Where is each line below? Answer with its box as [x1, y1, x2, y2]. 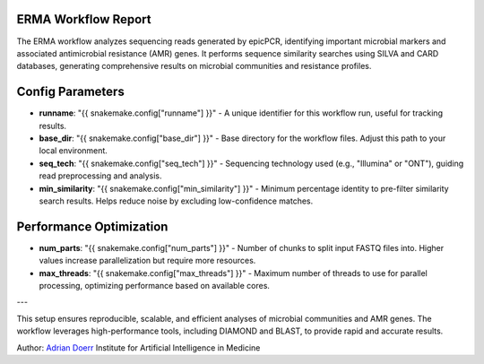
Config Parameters [16, 84, 125, 100]
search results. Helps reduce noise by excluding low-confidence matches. [39, 195, 314, 206]
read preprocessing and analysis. [39, 170, 162, 181]
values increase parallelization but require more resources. [39, 256, 256, 266]
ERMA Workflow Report [16, 12, 151, 27]
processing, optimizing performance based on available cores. [39, 281, 271, 291]
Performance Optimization [16, 219, 169, 234]
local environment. [39, 145, 108, 156]
